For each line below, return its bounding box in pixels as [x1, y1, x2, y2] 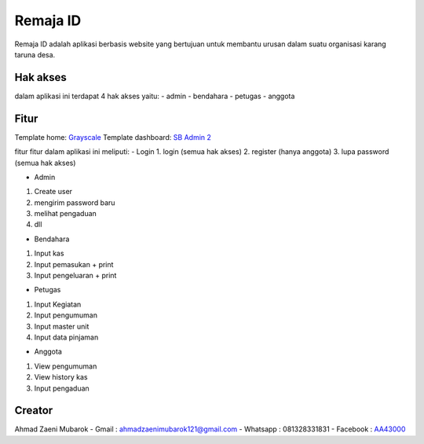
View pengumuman [34, 361, 97, 371]
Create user [34, 187, 73, 196]
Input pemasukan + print [34, 259, 114, 269]
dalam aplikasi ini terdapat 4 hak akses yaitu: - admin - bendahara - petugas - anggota [14, 91, 295, 101]
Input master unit [34, 321, 90, 331]
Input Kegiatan [34, 299, 82, 309]
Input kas [34, 248, 64, 259]
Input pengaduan [34, 383, 90, 393]
